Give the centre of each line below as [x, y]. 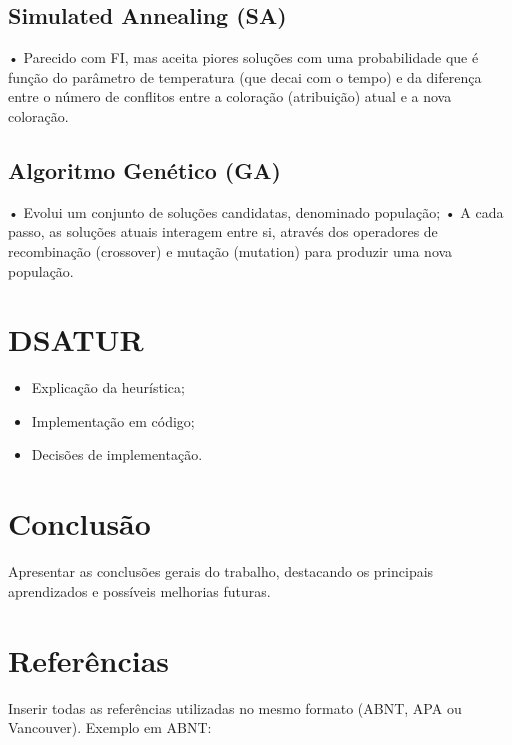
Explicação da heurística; [108, 387]
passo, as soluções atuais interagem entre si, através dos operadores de [223, 231]
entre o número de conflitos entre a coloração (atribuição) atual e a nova [230, 96]
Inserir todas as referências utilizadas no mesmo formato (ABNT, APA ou [235, 707]
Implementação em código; [113, 420]
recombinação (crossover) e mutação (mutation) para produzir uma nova [230, 250]
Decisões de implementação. [117, 454]
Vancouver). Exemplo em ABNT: [110, 727]
